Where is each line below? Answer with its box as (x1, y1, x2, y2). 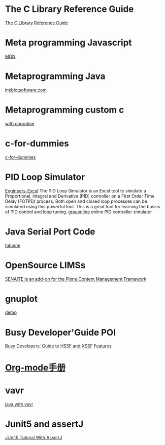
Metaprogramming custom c (5, 105, 124, 115)
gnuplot (5, 293, 38, 304)
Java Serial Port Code (5, 226, 96, 237)
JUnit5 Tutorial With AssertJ (5, 435, 63, 441)
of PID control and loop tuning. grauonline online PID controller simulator (5, 209, 152, 215)
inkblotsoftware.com (5, 87, 47, 93)
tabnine (5, 242, 21, 248)
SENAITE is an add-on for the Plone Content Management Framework (5, 276, 147, 282)
